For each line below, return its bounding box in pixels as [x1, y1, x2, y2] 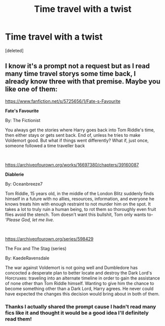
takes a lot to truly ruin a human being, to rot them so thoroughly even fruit [5, 206, 156, 212]
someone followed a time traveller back [5, 142, 85, 149]
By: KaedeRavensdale [5, 255, 50, 261]
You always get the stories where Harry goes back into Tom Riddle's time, [5, 127, 155, 133]
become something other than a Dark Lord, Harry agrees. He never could [5, 285, 154, 291]
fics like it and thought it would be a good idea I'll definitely [5, 309, 149, 316]
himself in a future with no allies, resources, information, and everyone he [5, 196, 155, 202]
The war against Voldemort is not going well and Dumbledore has [5, 264, 138, 270]
